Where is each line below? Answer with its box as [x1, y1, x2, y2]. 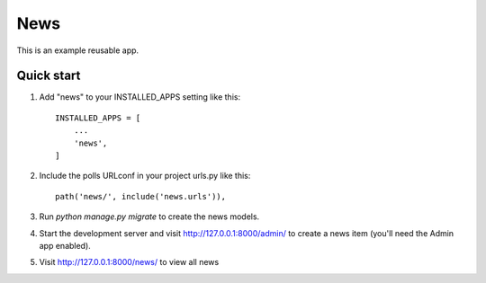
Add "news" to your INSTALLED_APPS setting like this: [39, 92, 241, 102]
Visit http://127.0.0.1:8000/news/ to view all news [39, 257, 220, 268]
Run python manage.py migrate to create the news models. [39, 211, 260, 222]
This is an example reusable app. [16, 45, 139, 56]
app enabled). [39, 240, 92, 251]
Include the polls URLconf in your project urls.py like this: [39, 171, 251, 181]
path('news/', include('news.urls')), [55, 191, 227, 201]
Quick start [16, 68, 81, 84]
